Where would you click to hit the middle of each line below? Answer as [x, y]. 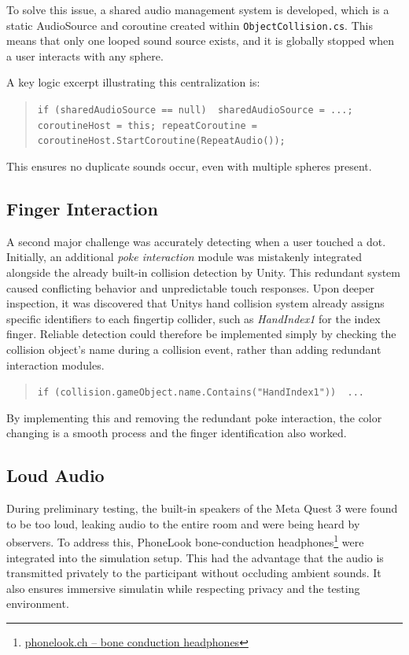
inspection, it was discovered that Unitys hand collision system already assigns [195, 303]
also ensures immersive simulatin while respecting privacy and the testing [183, 588]
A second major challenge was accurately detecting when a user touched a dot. [196, 241]
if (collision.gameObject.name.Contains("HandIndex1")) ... [201, 393]
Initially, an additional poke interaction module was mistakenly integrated [184, 257]
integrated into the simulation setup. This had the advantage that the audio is [195, 557]
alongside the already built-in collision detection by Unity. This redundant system [204, 272]
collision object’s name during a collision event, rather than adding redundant [194, 349]
